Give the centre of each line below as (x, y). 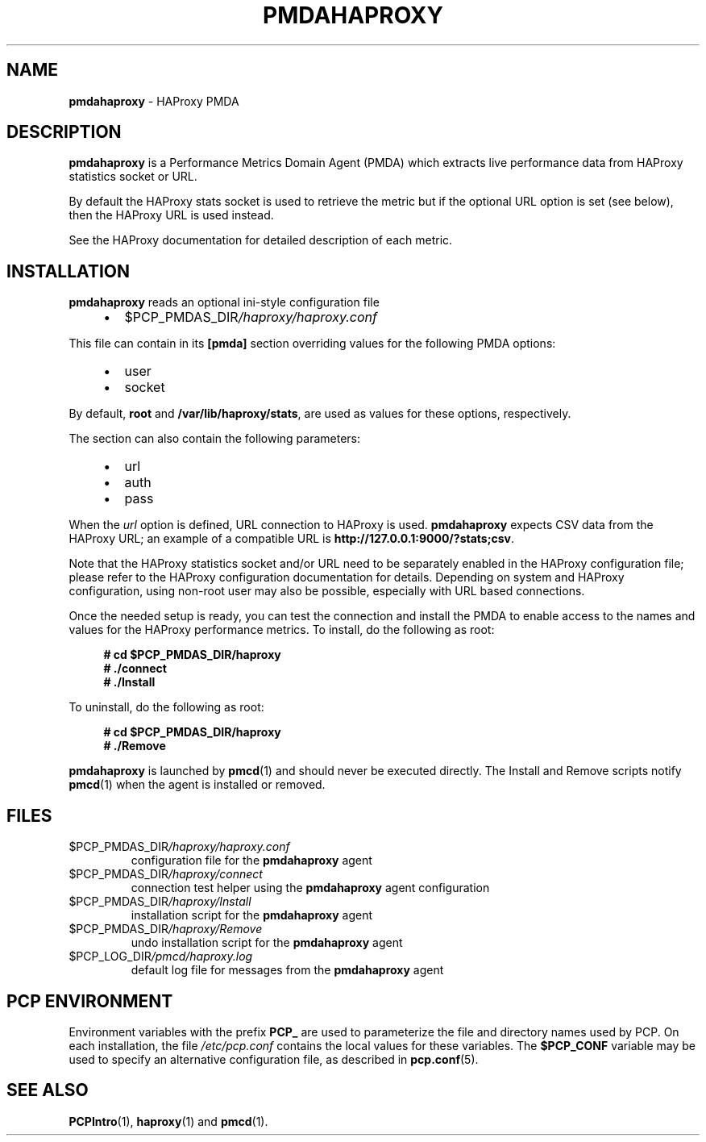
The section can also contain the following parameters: (214, 439)
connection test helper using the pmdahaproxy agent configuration (310, 888)
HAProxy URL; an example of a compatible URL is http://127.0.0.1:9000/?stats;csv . (291, 539)
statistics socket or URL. (133, 177)
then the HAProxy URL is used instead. (171, 215)
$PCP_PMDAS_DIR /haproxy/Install (160, 902)
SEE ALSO (48, 1090)
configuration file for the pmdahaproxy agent (251, 861)
